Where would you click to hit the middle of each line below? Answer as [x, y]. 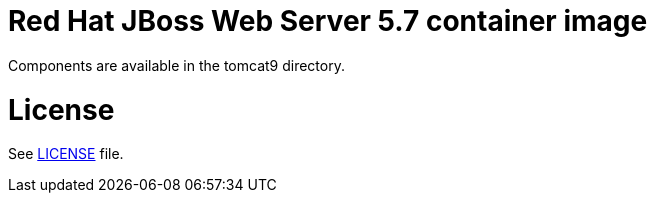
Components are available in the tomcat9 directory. [176, 65]
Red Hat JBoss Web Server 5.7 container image [328, 21]
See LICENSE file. [66, 154]
